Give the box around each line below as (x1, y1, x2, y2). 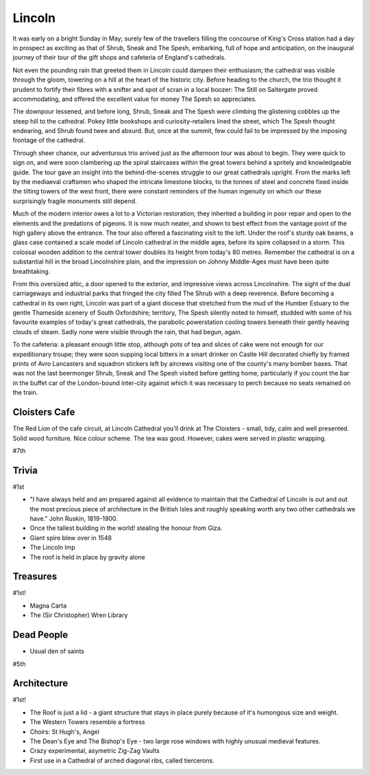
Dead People (12, 629, 69, 641)
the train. (12, 389, 38, 397)
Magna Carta (29, 601, 67, 610)
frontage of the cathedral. (12, 136, 86, 144)
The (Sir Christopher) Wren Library (29, 611, 128, 619)
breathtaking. (12, 267, 51, 275)
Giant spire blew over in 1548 (29, 533, 112, 542)
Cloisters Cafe (12, 406, 75, 418)
